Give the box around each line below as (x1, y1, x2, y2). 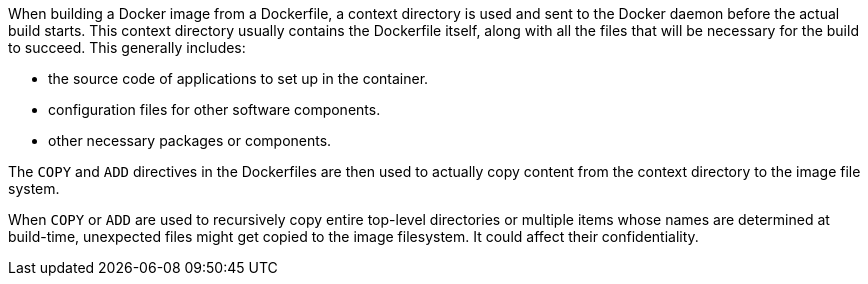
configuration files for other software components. (48, 101, 381, 118)
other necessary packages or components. (48, 132, 332, 149)
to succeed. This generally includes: (8, 39, 246, 56)
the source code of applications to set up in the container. (48, 70, 429, 87)
